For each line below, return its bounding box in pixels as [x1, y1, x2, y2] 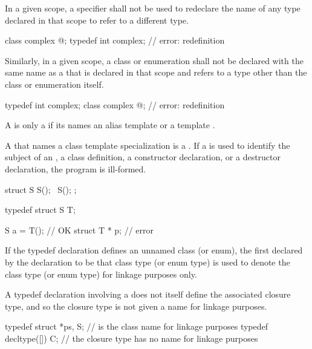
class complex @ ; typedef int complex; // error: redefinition [5, 34, 225, 47]
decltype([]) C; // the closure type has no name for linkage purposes [5, 331, 258, 344]
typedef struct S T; [5, 203, 76, 216]
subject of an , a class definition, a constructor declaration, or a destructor [5, 151, 281, 163]
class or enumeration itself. [5, 77, 104, 90]
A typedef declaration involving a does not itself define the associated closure [5, 288, 291, 301]
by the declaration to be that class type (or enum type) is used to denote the [5, 255, 290, 268]
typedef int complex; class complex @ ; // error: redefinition [5, 98, 225, 111]
